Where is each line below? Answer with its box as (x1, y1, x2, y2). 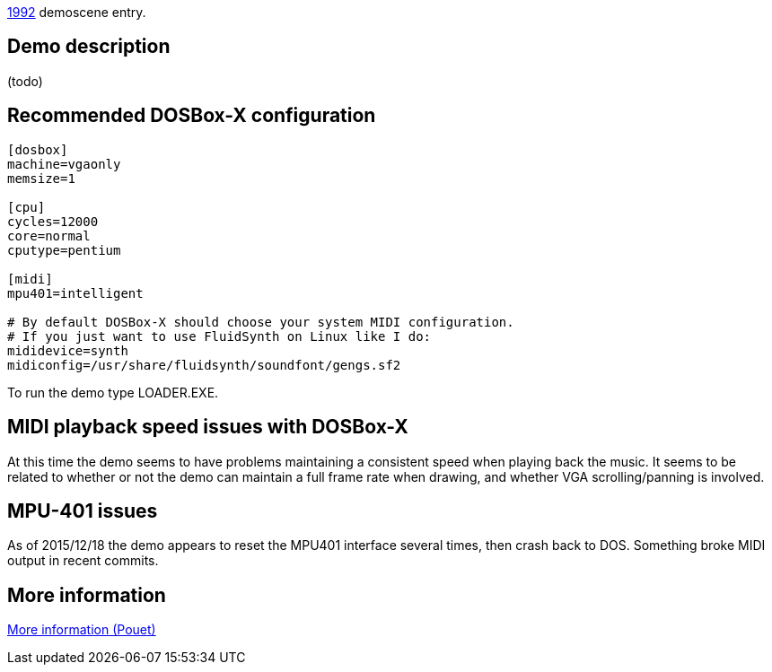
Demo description (7, 35, 171, 58)
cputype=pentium (7, 242, 121, 257)
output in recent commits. (7, 553, 159, 569)
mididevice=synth (7, 343, 128, 358)
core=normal (7, 228, 91, 243)
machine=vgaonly (7, 156, 121, 171)
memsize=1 (7, 170, 75, 186)
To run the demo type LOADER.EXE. (7, 384, 219, 400)
